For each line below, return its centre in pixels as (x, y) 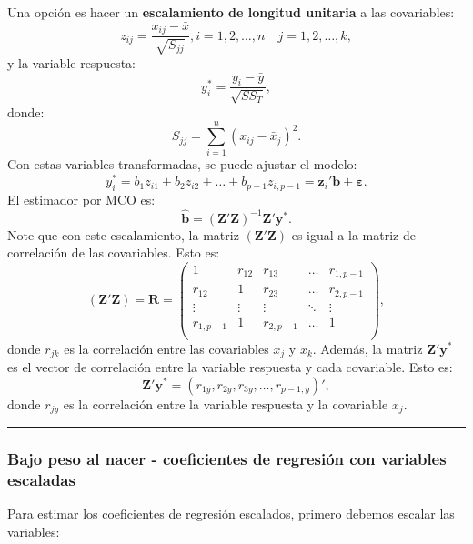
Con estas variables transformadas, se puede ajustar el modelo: (182, 164)
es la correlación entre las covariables (166, 348)
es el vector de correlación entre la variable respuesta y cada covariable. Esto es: (230, 366)
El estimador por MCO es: (81, 199)
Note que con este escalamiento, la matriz (123, 234)
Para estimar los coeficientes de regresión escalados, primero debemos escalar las (231, 514)
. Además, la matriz (367, 348)
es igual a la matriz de (353, 234)
